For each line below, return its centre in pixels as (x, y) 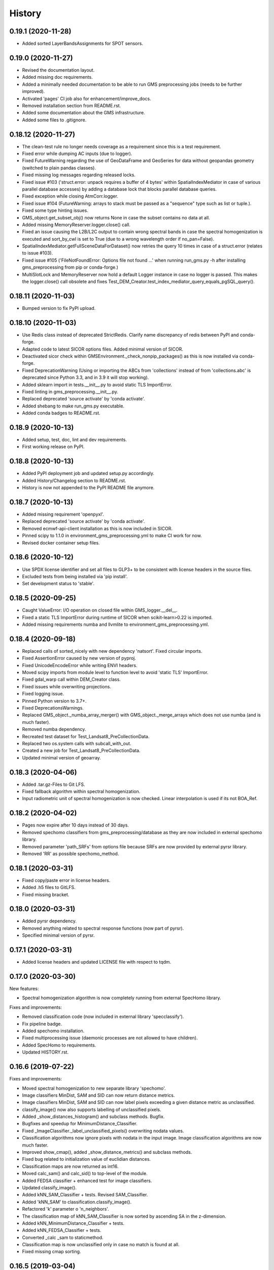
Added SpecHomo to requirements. (59, 1045)
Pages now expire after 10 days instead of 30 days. (76, 825)
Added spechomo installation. (53, 1031)
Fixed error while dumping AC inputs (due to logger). (77, 153)
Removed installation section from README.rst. (72, 105)
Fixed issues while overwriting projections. (67, 686)
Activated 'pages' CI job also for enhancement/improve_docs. (87, 99)
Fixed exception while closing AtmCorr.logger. (70, 196)
